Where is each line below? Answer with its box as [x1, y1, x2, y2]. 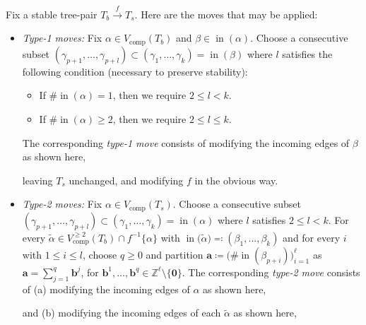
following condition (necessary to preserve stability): [22, 64, 248, 78]
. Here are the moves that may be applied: [134, 6, 318, 21]
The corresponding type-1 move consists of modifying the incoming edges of [22, 135, 350, 150]
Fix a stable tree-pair [6, 6, 98, 21]
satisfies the [282, 46, 333, 61]
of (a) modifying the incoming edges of [22, 281, 190, 296]
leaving [22, 172, 53, 187]
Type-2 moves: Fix [22, 196, 102, 211]
